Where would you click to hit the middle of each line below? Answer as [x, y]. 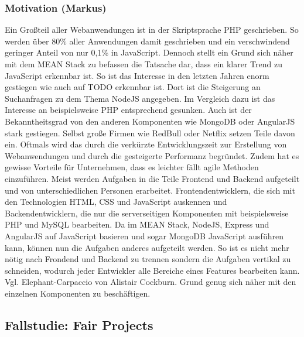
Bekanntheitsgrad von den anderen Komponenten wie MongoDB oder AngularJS [150, 121]
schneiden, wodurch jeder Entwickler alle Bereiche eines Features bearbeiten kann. [152, 270]
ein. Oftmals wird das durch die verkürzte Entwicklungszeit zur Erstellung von [146, 144]
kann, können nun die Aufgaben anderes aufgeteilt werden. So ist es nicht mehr [147, 247]
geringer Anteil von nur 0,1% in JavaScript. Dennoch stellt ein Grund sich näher [149, 52]
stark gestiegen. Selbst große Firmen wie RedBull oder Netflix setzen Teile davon [150, 133]
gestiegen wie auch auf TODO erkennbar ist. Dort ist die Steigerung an [133, 87]
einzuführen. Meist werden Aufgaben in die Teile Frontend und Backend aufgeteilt [152, 178]
